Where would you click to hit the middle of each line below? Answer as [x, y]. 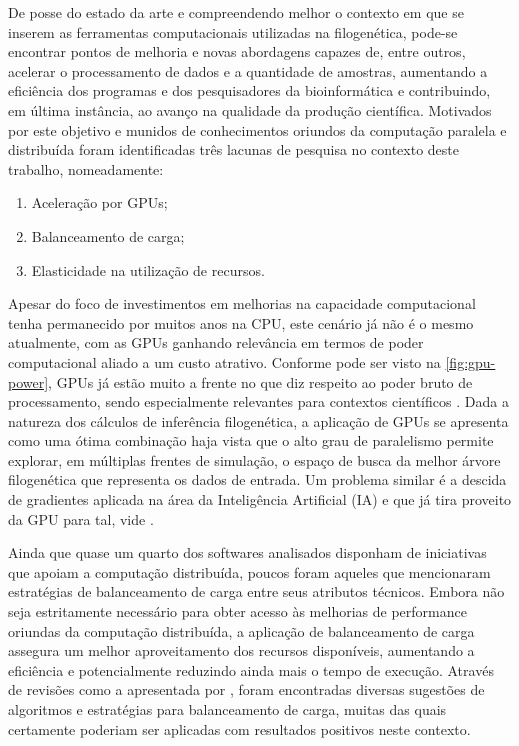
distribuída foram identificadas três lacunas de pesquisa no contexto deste [234, 149]
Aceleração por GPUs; [99, 202]
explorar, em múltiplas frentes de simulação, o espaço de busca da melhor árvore [254, 459]
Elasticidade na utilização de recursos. [148, 269]
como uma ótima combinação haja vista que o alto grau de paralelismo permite [251, 440]
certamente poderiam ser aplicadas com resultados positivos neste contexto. [239, 728]
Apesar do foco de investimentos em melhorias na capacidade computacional [242, 303]
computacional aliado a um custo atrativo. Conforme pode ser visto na [224, 361]
